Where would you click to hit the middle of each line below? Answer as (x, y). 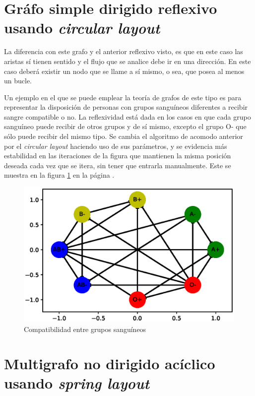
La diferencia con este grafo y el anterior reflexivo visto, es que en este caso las (124, 51)
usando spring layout (77, 383)
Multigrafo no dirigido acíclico (110, 363)
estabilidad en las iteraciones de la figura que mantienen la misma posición (118, 156)
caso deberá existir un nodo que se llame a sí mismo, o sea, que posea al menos (124, 71)
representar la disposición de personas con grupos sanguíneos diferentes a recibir (126, 107)
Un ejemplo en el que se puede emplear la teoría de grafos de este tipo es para (123, 97)
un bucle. (18, 81)
